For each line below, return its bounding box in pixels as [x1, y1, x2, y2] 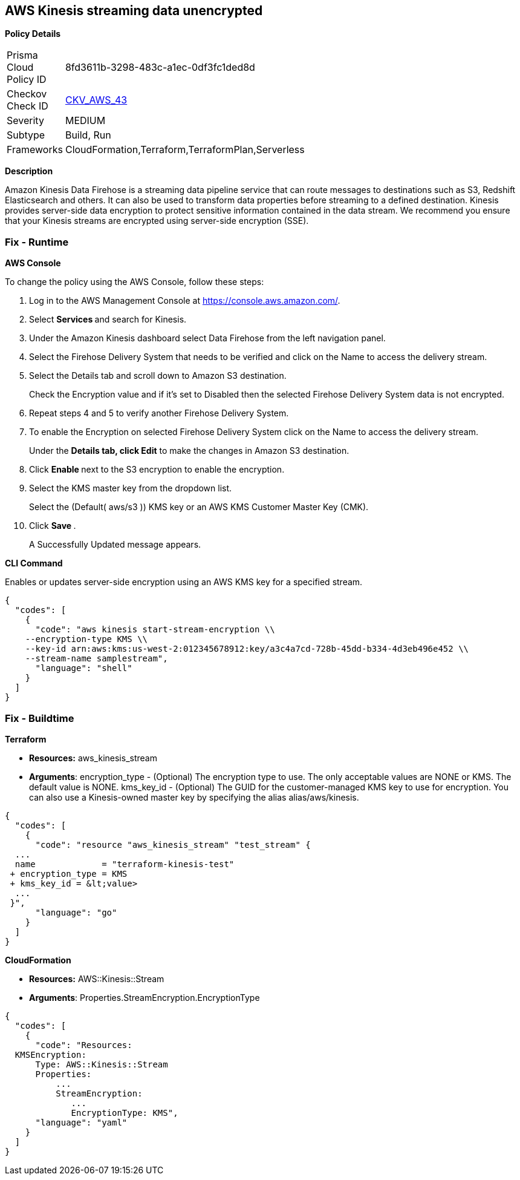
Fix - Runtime [5, 235, 69, 248]
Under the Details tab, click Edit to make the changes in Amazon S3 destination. [29, 445, 349, 456]
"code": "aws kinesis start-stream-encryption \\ [35, 624, 275, 635]
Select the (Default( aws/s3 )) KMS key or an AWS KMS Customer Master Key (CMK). [29, 502, 369, 513]
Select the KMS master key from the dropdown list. [29, 483, 232, 494]
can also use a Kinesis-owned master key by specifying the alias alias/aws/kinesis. [29, 792, 359, 802]
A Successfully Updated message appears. [29, 539, 201, 550]
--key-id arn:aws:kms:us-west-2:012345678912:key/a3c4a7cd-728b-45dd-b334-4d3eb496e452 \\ [25, 644, 469, 654]
